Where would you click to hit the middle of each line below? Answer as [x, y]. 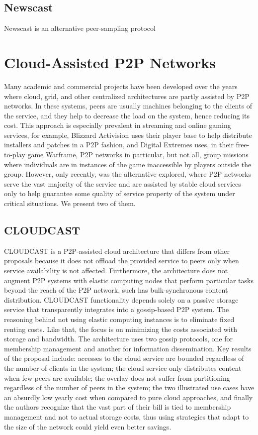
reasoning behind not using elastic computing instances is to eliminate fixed [119, 319]
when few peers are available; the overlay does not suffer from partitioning [117, 378]
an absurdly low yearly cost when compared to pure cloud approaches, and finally [129, 397]
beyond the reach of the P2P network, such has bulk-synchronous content [116, 290]
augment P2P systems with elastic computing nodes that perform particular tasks [129, 280]
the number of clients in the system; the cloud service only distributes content [123, 368]
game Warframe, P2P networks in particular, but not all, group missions [138, 155]
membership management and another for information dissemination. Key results [128, 348]
